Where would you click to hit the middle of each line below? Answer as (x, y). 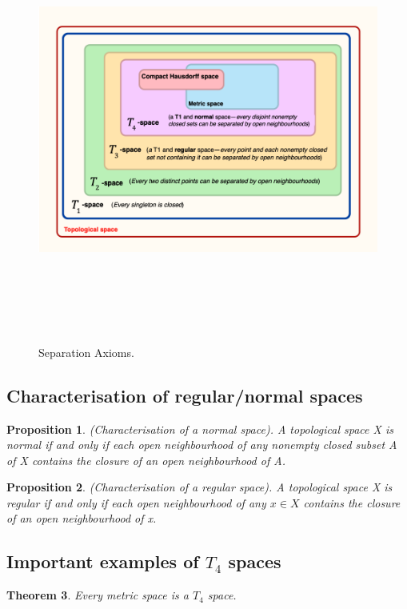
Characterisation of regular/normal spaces (185, 395)
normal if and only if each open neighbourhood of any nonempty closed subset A (202, 445)
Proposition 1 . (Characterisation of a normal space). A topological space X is (200, 429)
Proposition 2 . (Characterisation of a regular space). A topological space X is (200, 487)
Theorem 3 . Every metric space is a (98, 595)
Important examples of (103, 561)
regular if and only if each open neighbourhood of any (136, 502)
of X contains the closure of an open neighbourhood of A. (146, 460)
